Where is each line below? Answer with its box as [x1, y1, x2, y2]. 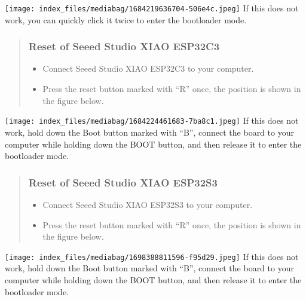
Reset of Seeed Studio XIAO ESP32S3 [28, 175, 218, 189]
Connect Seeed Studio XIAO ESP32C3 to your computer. [42, 62, 254, 75]
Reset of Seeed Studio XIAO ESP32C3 [28, 39, 220, 54]
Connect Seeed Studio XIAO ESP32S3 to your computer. [42, 198, 253, 210]
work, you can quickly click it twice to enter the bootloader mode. [5, 13, 247, 26]
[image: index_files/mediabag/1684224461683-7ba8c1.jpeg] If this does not [5, 114, 299, 127]
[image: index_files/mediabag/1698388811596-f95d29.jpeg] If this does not [5, 250, 299, 262]
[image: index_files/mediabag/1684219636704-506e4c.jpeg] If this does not [5, 2, 299, 14]
